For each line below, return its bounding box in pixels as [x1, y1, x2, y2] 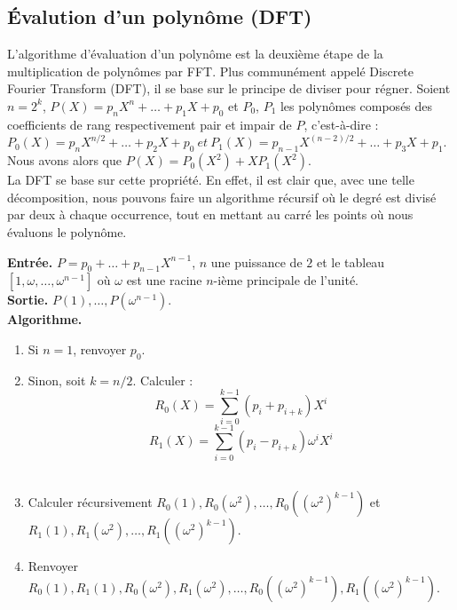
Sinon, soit [28, 370, 86, 389]
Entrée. [7, 252, 53, 271]
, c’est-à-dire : [303, 115, 379, 133]
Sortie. [7, 290, 49, 309]
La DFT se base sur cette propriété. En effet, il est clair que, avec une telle [7, 170, 414, 189]
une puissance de [210, 252, 303, 271]
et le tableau [316, 252, 385, 271]
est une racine [126, 271, 202, 289]
